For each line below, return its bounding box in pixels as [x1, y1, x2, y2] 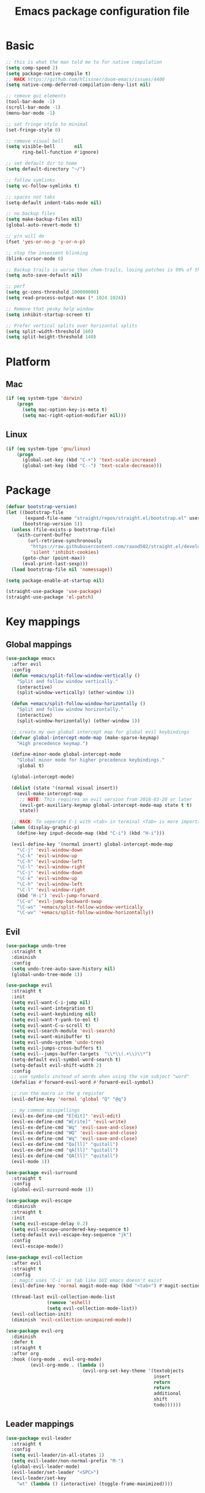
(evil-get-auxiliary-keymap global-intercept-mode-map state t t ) [19, 802, 192, 808]
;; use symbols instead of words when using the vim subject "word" [11, 1074, 190, 1080]
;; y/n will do [6, 233, 45, 240]
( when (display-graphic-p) [11, 825, 80, 831]
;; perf [6, 283, 26, 289]
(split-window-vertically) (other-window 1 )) [17, 690, 135, 696]
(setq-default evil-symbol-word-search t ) [11, 1056, 121, 1063]
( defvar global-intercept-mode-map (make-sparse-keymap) [11, 735, 160, 741]
